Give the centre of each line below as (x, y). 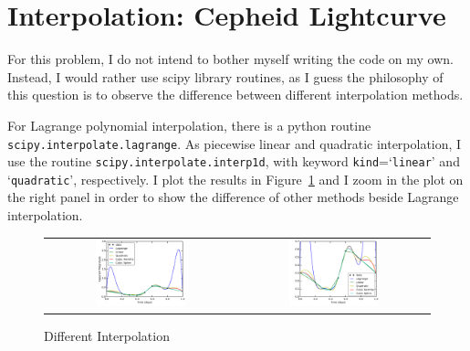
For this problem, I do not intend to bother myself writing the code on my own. (230, 59)
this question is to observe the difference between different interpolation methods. (235, 95)
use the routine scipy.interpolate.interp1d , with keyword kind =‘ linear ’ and (234, 161)
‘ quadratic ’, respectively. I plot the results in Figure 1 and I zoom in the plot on (235, 179)
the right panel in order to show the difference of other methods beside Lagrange (233, 197)
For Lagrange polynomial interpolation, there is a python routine (189, 125)
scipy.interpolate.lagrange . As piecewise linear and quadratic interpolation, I (235, 143)
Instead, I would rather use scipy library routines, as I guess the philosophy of (225, 76)
